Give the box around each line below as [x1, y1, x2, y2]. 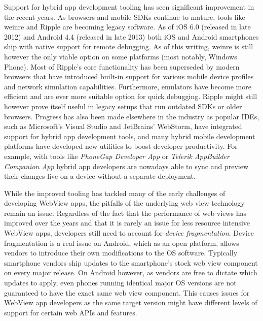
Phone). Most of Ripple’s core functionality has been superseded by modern [4, 61, 240, 72]
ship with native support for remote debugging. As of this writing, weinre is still [4, 41, 253, 52]
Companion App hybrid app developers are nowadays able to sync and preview [4, 160, 249, 171]
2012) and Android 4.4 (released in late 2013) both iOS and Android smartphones [4, 31, 259, 42]
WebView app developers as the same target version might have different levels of [4, 297, 257, 308]
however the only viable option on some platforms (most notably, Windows [4, 51, 237, 61]
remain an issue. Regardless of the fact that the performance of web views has [4, 207, 246, 218]
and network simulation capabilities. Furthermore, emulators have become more [4, 81, 251, 91]
